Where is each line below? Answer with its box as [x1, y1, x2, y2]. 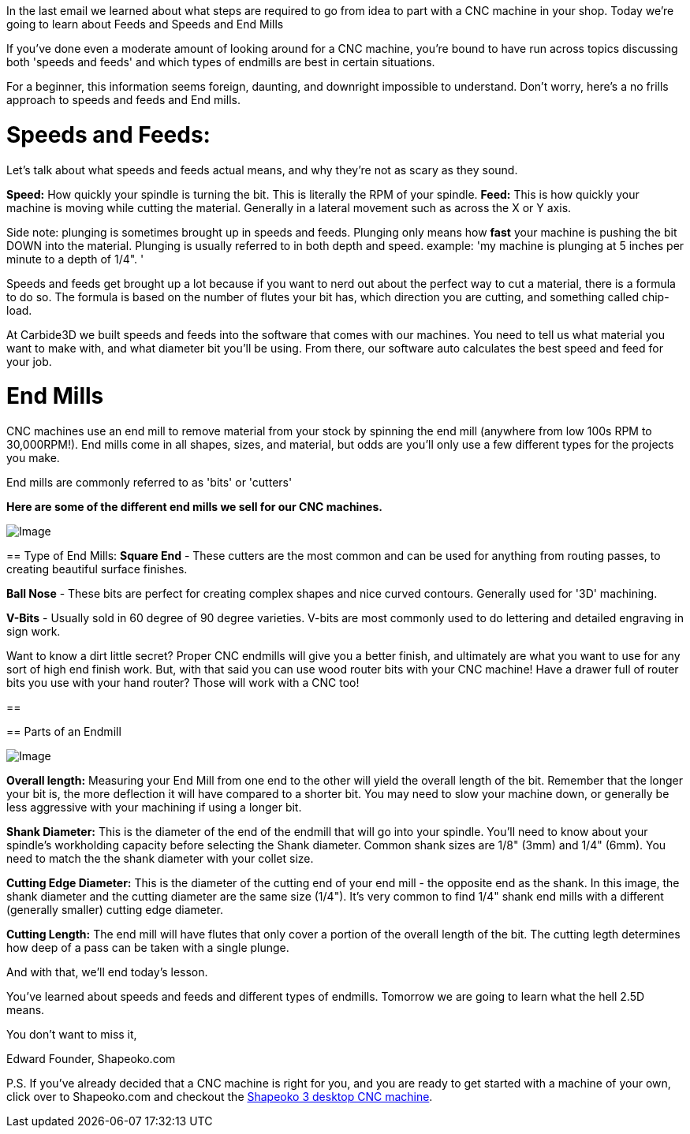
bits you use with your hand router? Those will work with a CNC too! [6, 676, 360, 689]
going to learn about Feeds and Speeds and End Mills [6, 17, 284, 31]
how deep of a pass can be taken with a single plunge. [6, 941, 289, 954]
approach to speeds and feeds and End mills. [6, 93, 241, 106]
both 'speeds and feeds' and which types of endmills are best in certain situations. [6, 55, 435, 69]
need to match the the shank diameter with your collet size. [6, 852, 314, 865]
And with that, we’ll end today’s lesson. [6, 965, 208, 979]
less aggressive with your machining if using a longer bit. [6, 800, 302, 814]
